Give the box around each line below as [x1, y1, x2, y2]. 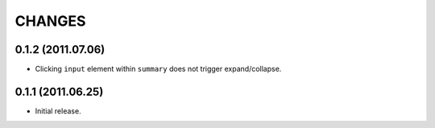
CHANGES [14, 12, 86, 30]
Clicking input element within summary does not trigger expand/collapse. [35, 64, 282, 74]
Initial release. [35, 105, 81, 116]
